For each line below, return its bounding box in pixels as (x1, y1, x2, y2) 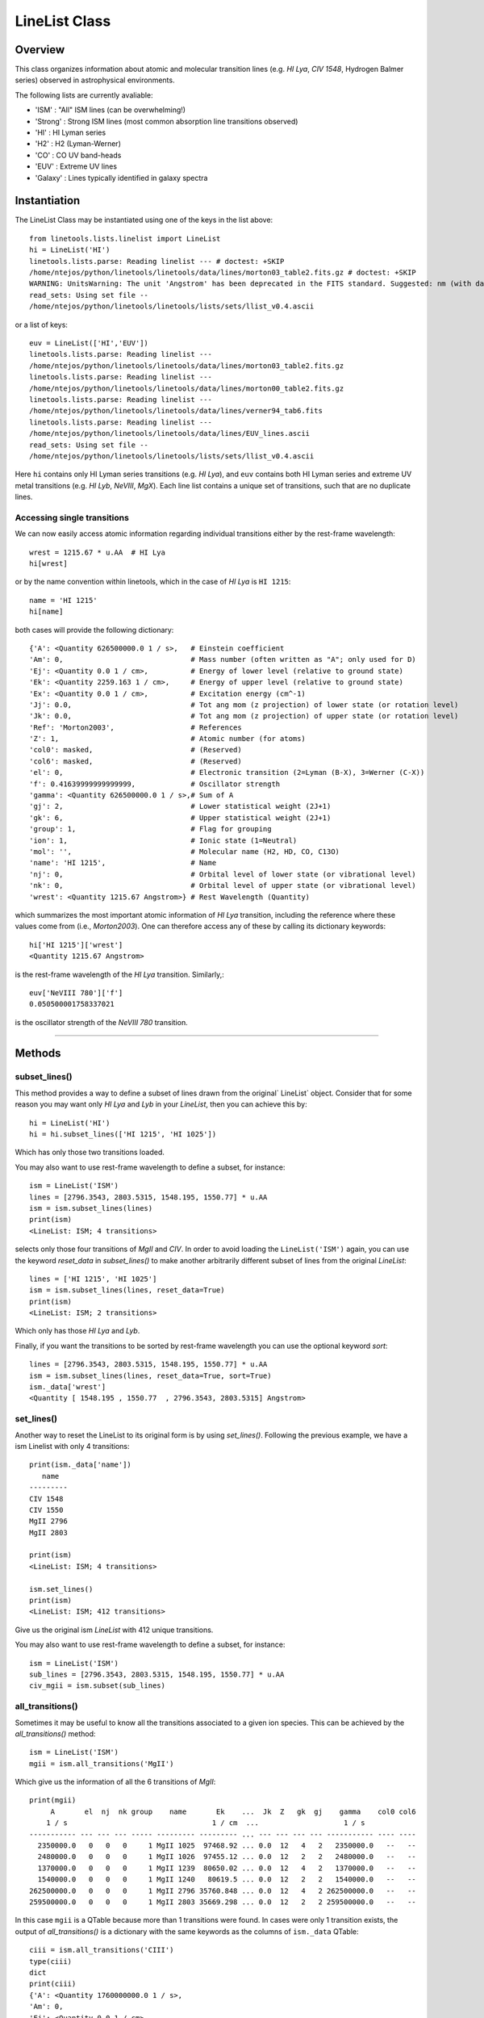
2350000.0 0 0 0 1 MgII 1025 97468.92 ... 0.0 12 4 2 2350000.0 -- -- (37, 1841, 417, 1850)
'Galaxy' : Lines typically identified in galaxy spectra (35, 173, 208, 182)
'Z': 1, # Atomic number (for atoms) (29, 735, 306, 743)
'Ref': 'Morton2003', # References (29, 722, 242, 732)
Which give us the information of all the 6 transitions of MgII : (15, 1777, 216, 1787)
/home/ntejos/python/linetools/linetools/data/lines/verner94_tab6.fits (29, 406, 323, 416)
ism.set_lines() (29, 1585, 94, 1593)
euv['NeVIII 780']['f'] (29, 988, 123, 997)
